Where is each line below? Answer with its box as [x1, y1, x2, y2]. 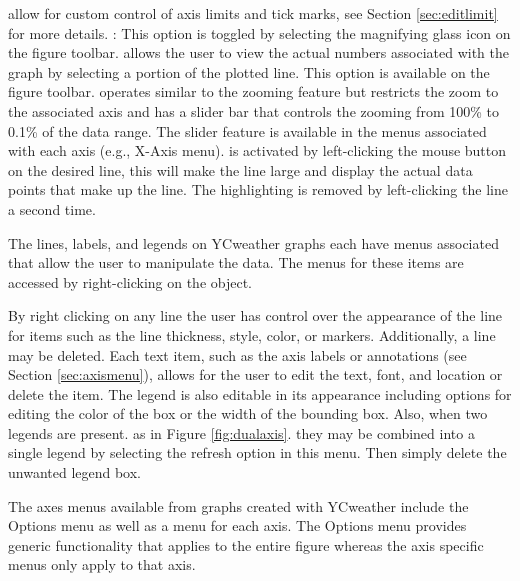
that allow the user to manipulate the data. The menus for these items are [8, 252, 464, 273]
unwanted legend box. [8, 462, 142, 483]
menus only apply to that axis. [8, 554, 196, 575]
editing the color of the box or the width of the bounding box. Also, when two [8, 403, 488, 424]
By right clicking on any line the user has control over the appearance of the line [8, 305, 503, 326]
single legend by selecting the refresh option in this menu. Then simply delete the [8, 442, 507, 463]
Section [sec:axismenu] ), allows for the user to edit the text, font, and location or [8, 364, 503, 385]
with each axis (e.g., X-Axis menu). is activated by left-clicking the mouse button [8, 140, 507, 161]
